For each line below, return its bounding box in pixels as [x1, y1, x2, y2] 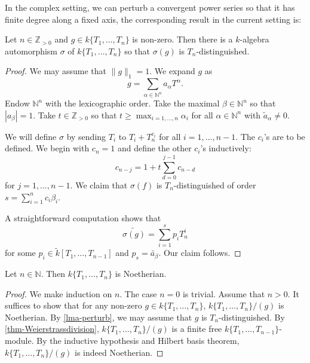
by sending [66, 130, 106, 142]
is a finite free [171, 322, 222, 335]
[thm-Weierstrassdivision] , [5, 322, 99, 335]
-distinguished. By [219, 310, 285, 323]
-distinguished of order [173, 178, 256, 191]
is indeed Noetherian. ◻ [75, 346, 164, 358]
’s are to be [263, 130, 305, 142]
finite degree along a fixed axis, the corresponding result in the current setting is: [5, 13, 302, 25]
